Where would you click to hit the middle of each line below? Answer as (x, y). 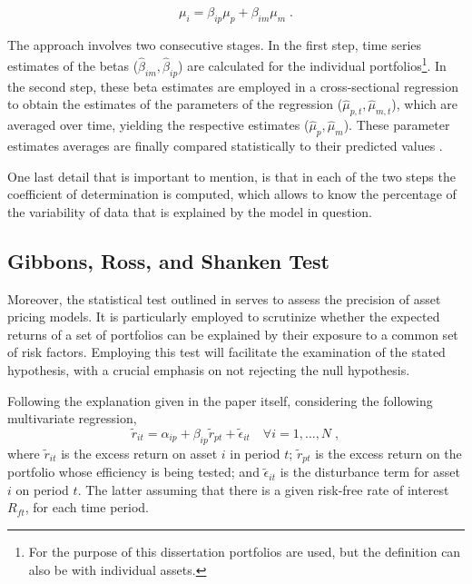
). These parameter (397, 125)
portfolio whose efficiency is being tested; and (133, 472)
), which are (425, 104)
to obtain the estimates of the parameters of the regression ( (175, 104)
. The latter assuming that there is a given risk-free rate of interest (263, 489)
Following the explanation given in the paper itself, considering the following (220, 400)
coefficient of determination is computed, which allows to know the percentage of (232, 194)
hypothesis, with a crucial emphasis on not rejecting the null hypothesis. (209, 369)
